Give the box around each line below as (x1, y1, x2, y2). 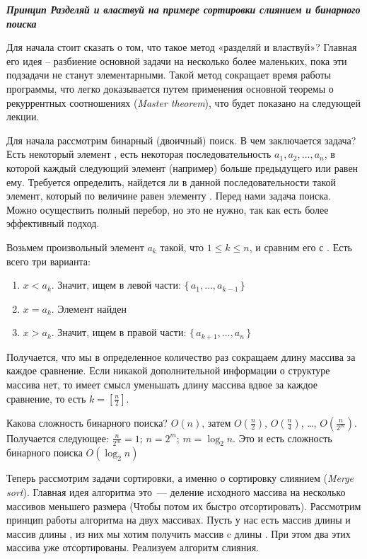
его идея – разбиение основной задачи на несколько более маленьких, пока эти (6, 53, 347, 68)
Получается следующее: (6, 430, 109, 445)
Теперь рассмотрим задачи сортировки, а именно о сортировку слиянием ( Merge (6, 471, 354, 485)
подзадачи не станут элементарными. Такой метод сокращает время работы (6, 67, 332, 82)
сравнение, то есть (6, 391, 86, 405)
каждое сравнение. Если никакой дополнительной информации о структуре (6, 363, 330, 378)
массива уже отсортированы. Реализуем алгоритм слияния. (6, 540, 260, 555)
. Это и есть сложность (233, 430, 332, 445)
